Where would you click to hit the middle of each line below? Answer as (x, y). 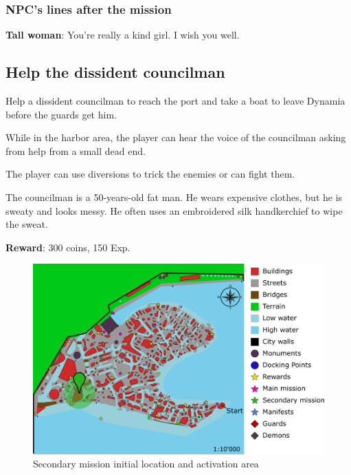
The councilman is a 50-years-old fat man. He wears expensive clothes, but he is (174, 197)
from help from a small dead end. (76, 150)
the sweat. (27, 224)
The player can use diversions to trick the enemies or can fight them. (150, 174)
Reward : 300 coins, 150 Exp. (68, 247)
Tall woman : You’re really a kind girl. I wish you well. (123, 35)
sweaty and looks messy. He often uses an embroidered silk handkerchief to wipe (174, 210)
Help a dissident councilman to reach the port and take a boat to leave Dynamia (175, 101)
